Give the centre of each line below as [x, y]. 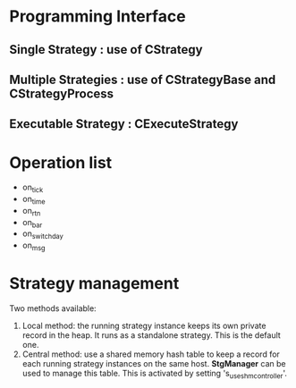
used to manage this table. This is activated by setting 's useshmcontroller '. [155, 375]
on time [34, 200]
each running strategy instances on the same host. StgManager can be [154, 364]
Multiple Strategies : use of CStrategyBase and [143, 79]
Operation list [61, 162]
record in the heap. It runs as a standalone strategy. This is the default [152, 335]
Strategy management [94, 284]
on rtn [31, 211]
